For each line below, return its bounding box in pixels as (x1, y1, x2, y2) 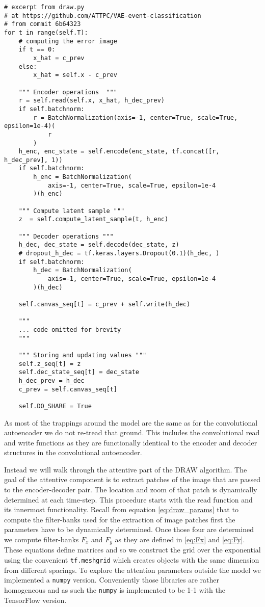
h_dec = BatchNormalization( (33, 267, 132, 274)
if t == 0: (18, 46, 56, 54)
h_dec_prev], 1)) (4, 156, 63, 164)
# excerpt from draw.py (4, 4, 85, 11)
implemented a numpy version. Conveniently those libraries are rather (4, 574, 220, 585)
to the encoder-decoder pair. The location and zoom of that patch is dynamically (4, 484, 257, 495)
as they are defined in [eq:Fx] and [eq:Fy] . (115, 534, 245, 545)
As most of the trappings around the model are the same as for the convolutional (4, 417, 258, 428)
